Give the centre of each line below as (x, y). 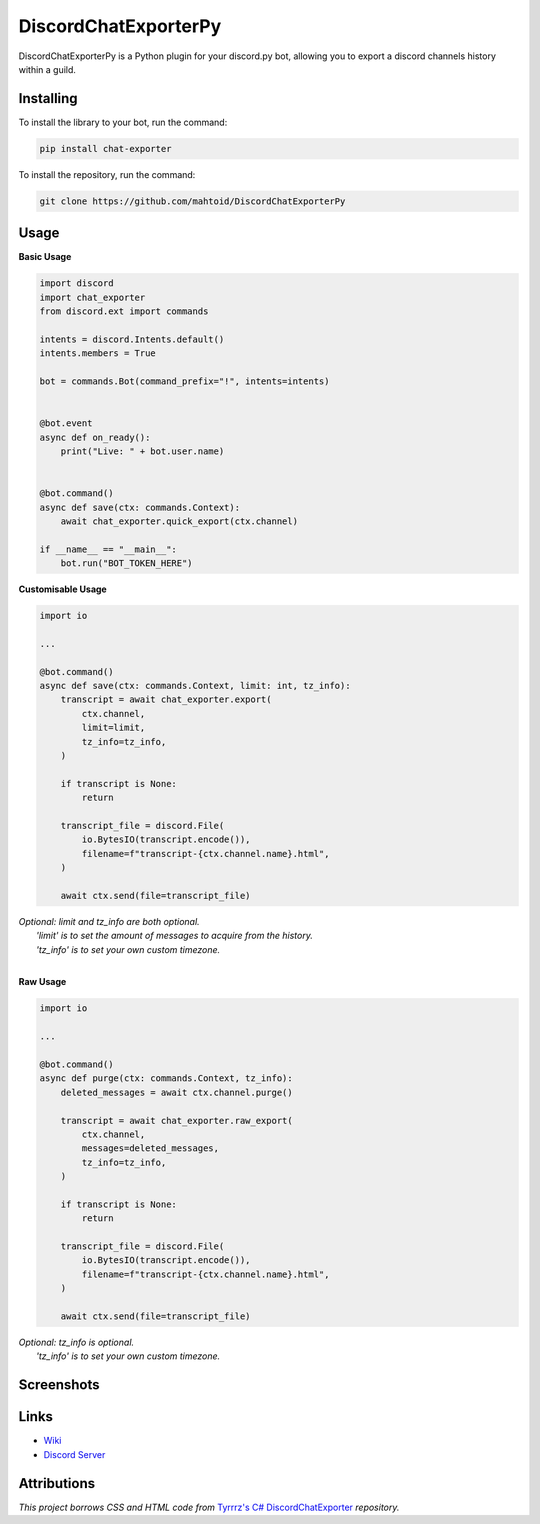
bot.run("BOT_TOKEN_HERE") (127, 563)
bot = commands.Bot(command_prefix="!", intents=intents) (184, 381)
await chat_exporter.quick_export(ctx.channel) (179, 521)
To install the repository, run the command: (107, 174)
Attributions (57, 1483)
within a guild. (47, 69)
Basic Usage (45, 257)
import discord (76, 283)
